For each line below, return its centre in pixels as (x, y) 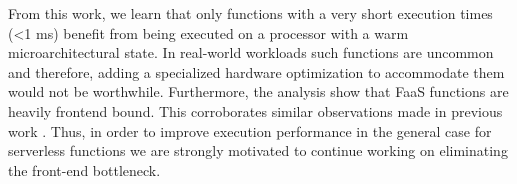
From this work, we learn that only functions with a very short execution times (250, 13)
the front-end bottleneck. (84, 169)
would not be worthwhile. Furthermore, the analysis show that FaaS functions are (258, 91)
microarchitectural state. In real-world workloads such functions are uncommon (251, 52)
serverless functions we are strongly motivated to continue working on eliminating (258, 150)
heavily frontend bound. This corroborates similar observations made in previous (255, 110)
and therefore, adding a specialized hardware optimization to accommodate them (256, 71)
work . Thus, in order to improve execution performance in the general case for (250, 130)
